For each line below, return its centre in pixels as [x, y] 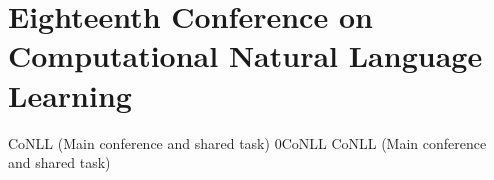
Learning [70, 94]
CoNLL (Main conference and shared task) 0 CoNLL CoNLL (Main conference [247, 142]
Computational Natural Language [245, 55]
